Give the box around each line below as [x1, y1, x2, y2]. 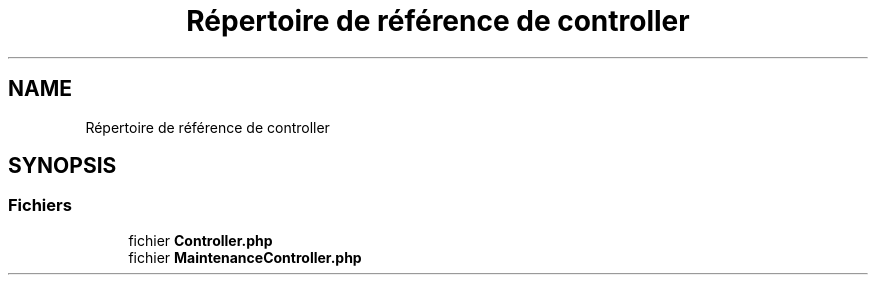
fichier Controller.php [128, 231, 273, 249]
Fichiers [8, 195, 72, 216]
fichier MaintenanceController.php [128, 248, 362, 266]
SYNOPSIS [8, 153, 117, 179]
